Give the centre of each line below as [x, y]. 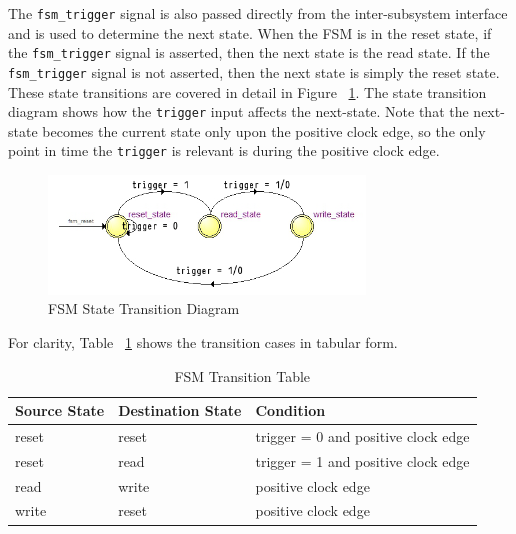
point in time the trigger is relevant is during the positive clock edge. [224, 150]
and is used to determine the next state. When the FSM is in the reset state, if [250, 32]
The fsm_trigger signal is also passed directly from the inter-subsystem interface [258, 13]
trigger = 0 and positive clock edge [362, 435]
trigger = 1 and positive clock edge [362, 460]
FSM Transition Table [242, 375]
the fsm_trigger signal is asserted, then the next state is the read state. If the [249, 52]
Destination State [180, 410]
